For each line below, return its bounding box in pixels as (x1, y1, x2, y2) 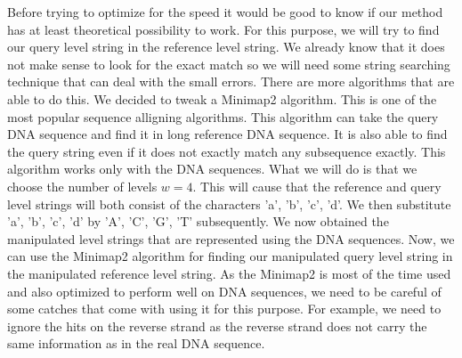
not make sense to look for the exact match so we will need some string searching (7, 54, 450, 73)
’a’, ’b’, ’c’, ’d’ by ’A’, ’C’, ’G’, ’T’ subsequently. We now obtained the (7, 212, 389, 231)
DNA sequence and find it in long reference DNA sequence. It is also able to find (7, 125, 448, 143)
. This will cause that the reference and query (192, 176, 442, 195)
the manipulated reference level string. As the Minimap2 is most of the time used (7, 264, 451, 282)
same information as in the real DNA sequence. (7, 334, 265, 353)
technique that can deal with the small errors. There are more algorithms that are (7, 72, 455, 91)
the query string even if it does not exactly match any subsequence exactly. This (7, 142, 446, 160)
